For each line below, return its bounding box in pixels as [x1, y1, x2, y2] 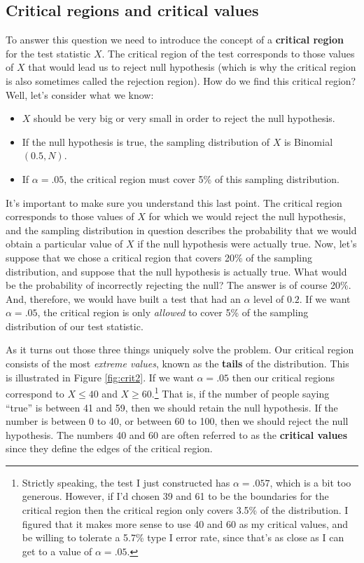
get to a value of [22, 543, 92, 558]
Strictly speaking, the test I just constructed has [22, 475, 230, 489]
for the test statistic [6, 46, 91, 60]
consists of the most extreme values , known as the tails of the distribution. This [6, 356, 349, 371]
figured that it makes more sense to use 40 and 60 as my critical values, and [22, 516, 349, 531]
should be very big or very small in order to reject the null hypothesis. [34, 111, 335, 126]
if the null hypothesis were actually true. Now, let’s [137, 236, 357, 251]
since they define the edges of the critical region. [6, 441, 213, 456]
